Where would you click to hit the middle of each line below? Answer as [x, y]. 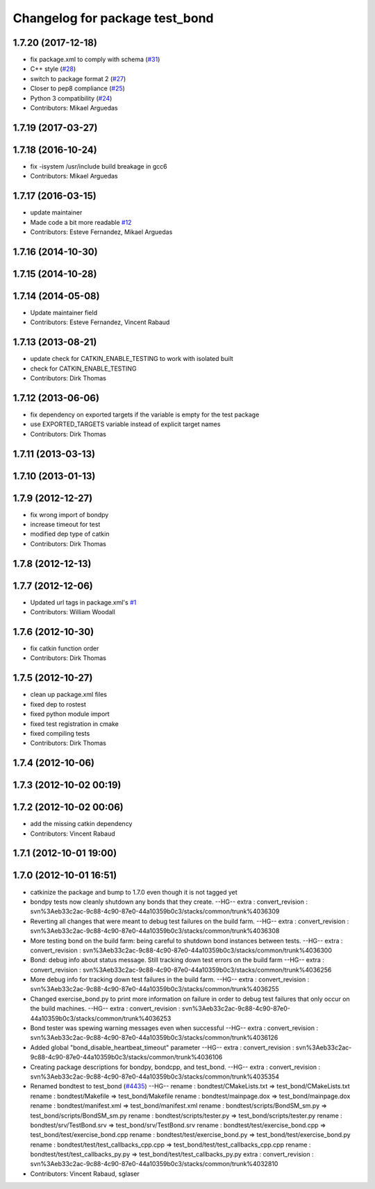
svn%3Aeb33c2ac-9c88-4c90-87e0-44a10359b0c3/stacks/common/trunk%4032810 [154, 1164]
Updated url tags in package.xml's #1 [83, 602]
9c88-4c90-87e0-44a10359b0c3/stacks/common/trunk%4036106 [126, 1057]
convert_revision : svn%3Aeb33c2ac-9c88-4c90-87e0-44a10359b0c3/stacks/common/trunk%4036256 [181, 970]
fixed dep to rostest [58, 704]
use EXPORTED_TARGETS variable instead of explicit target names [125, 424]
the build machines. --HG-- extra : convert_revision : [105, 1009]
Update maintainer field [64, 312]
